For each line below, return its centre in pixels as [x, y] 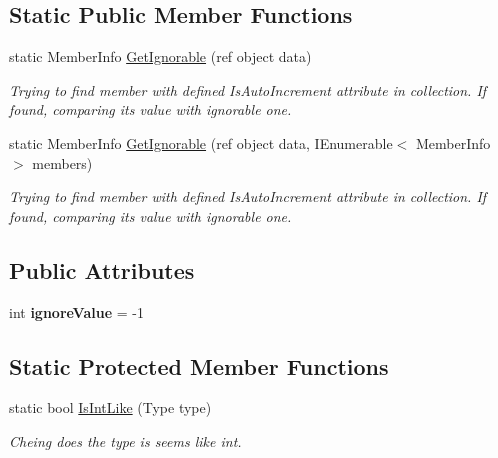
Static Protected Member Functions [199, 365]
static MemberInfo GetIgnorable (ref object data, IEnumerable [201, 142]
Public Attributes [102, 269]
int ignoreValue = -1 [76, 311]
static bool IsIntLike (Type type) [110, 407]
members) [62, 162]
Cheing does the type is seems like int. [125, 440]
